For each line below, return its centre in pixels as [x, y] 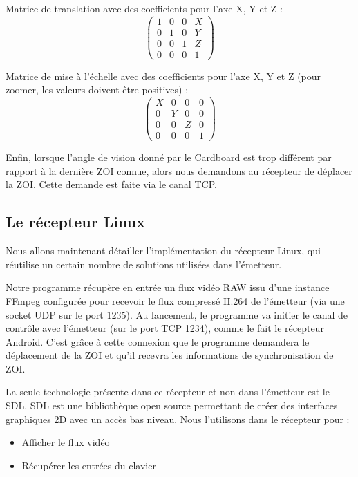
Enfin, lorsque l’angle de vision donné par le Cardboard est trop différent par [169, 157]
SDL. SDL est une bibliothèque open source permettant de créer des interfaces [172, 405]
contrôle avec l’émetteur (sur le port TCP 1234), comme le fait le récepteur [165, 328]
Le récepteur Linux [75, 222]
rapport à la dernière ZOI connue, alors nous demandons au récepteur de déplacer [179, 170]
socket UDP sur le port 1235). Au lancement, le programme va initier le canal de [177, 314]
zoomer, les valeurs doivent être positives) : [97, 90]
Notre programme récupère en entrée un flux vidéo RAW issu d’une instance [168, 287]
